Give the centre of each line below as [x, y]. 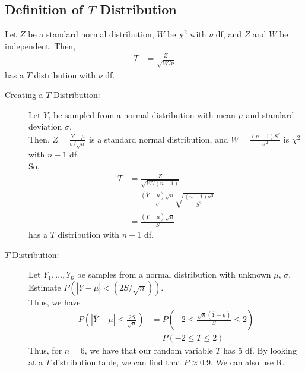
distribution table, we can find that [117, 362]
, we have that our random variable [149, 350]
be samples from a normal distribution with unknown [174, 274]
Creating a [24, 95]
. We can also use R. [247, 362]
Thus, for [45, 350]
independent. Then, [40, 45]
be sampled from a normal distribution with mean [144, 114]
